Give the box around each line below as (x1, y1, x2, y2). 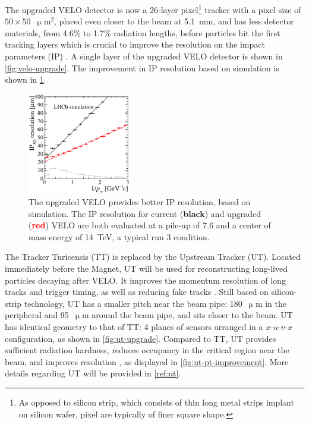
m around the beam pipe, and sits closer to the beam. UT (82, 309, 293, 321)
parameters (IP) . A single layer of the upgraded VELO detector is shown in (5, 50, 283, 62)
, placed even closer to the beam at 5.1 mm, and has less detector (54, 15, 294, 27)
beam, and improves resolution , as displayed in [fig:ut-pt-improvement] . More (5, 355, 289, 368)
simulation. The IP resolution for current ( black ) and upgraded (29, 207, 261, 219)
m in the (255, 297, 287, 309)
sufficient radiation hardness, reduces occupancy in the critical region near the (5, 344, 289, 356)
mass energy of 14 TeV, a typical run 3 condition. (29, 230, 210, 243)
